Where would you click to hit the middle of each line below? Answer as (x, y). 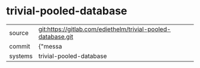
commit (20, 46)
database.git (56, 36)
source (19, 33)
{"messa (50, 46)
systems (21, 56)
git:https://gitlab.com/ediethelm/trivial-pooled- (105, 29)
